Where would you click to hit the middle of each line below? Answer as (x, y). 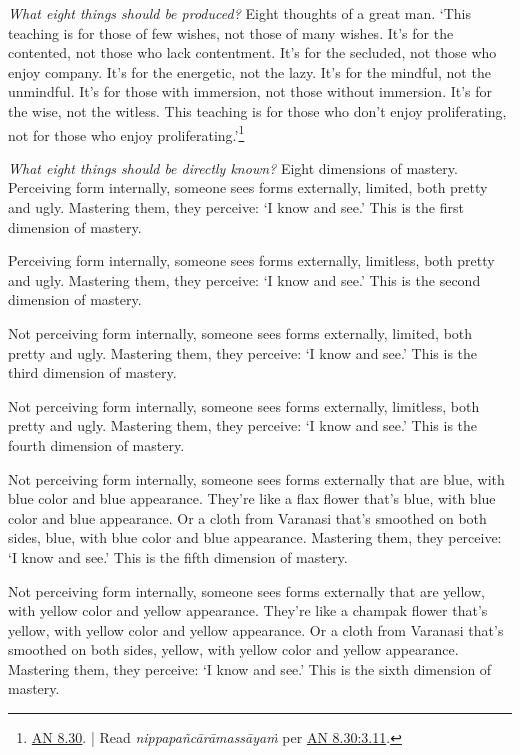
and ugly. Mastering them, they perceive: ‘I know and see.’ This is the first (236, 207)
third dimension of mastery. (92, 372)
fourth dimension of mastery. (96, 444)
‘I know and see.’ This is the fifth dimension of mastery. (178, 556)
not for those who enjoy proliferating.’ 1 (126, 133)
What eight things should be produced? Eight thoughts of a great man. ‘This (240, 13)
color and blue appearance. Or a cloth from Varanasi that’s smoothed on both (247, 517)
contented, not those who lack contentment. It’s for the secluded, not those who (252, 52)
